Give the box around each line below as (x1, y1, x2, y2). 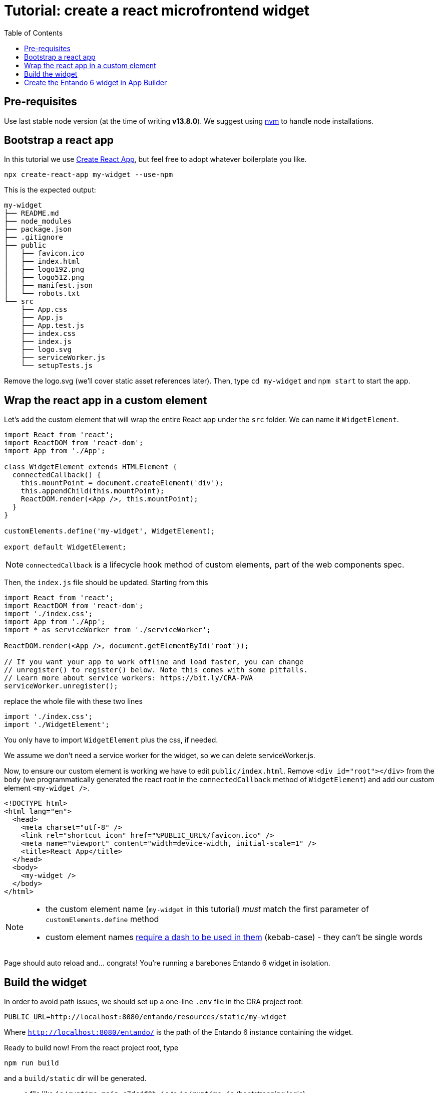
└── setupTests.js (21, 361, 93, 370)
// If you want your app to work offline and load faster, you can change (4, 658, 304, 666)
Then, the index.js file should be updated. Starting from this (4, 578, 208, 587)
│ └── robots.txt (4, 289, 80, 298)
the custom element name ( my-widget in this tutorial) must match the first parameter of (46, 904, 369, 915)
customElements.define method (46, 914, 159, 925)
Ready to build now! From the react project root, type (4, 1043, 179, 1052)
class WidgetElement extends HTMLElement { (4, 463, 177, 471)
